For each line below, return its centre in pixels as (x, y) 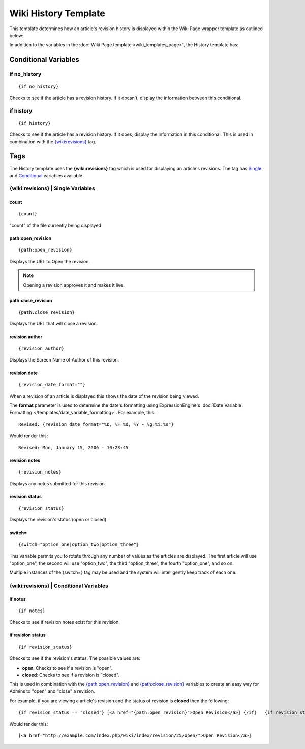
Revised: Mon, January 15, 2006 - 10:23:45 (73, 447)
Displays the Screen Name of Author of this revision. (64, 360)
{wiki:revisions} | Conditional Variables (59, 586)
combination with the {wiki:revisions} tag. (53, 142)
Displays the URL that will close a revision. (54, 324)
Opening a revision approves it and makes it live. (74, 285)
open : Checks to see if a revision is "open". (67, 668)
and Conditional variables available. (47, 175)
